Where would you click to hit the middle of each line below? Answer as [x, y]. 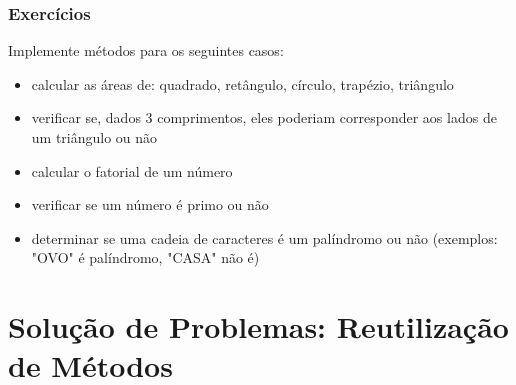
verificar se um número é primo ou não [150, 204]
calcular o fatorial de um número [132, 170]
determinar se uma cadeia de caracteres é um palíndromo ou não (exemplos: [264, 237]
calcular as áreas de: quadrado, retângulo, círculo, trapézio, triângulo [242, 83]
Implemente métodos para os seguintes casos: [146, 50]
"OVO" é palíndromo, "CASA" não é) [145, 257]
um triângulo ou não [94, 137]
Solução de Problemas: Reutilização [258, 326]
